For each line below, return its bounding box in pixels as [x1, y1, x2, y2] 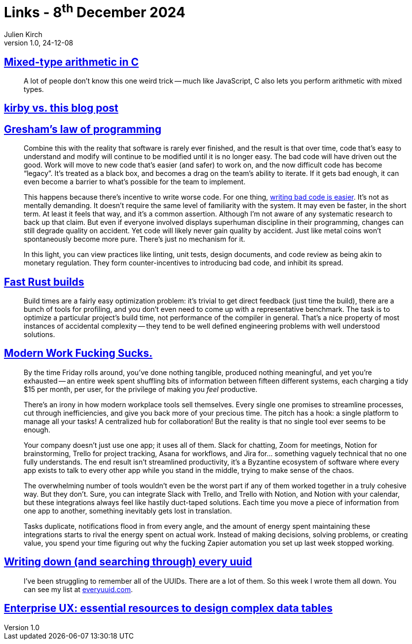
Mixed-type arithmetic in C [4, 55, 139, 68]
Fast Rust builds [4, 275, 84, 288]
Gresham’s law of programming [4, 123, 161, 135]
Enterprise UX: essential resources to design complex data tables [4, 602, 333, 615]
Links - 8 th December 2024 [4, 1, 186, 21]
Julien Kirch [4, 30, 42, 39]
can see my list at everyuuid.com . [24, 585, 133, 594]
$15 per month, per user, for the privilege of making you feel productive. [24, 385, 258, 393]
